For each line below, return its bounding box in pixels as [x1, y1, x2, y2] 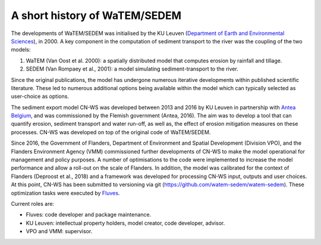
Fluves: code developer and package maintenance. [26, 211, 152, 218]
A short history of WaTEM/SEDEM [11, 9, 181, 22]
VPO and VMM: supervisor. [26, 228, 93, 235]
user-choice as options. [11, 93, 70, 100]
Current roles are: [11, 200, 55, 207]
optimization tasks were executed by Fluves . [11, 189, 120, 196]
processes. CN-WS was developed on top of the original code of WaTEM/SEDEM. [11, 128, 211, 136]
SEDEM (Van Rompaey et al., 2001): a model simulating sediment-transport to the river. [26, 65, 239, 72]
